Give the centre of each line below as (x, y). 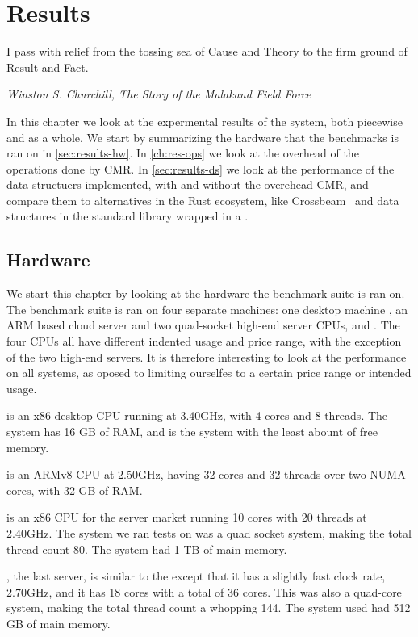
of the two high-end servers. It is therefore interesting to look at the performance (207, 356)
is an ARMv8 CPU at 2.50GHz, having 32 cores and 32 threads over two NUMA (206, 474)
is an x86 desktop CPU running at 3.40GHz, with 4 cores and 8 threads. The (197, 415)
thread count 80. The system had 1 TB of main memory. (147, 549)
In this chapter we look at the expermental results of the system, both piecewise (205, 121)
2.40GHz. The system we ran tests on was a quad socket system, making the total (209, 532)
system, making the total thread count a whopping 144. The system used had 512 (209, 608)
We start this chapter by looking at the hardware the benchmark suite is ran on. (206, 293)
